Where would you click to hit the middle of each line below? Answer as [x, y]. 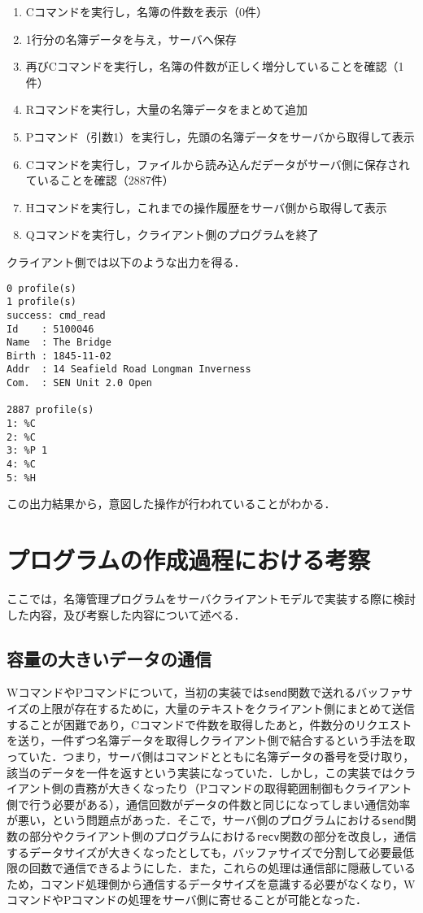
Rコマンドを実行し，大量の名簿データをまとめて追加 [167, 109]
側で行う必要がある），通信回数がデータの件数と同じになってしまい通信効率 [209, 804]
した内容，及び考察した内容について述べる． [126, 614]
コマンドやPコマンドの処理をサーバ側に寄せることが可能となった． [187, 900]
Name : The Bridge [59, 343]
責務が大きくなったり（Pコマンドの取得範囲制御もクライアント [243, 788]
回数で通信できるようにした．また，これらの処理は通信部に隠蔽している [222, 868]
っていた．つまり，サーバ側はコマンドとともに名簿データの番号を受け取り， [211, 756]
